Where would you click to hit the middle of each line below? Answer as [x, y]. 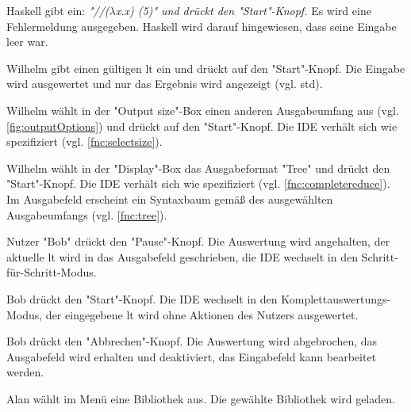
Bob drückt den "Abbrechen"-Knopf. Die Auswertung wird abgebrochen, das [192, 341]
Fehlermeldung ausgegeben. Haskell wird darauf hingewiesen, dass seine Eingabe [202, 26]
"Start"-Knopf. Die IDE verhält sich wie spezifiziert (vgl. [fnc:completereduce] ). [198, 183]
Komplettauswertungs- [336, 298]
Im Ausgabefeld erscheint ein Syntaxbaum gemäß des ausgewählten [170, 198]
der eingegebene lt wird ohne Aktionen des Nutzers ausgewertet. [202, 314]
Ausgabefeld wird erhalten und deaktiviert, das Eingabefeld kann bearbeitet [192, 356]
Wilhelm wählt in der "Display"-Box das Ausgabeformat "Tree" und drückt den [198, 168]
